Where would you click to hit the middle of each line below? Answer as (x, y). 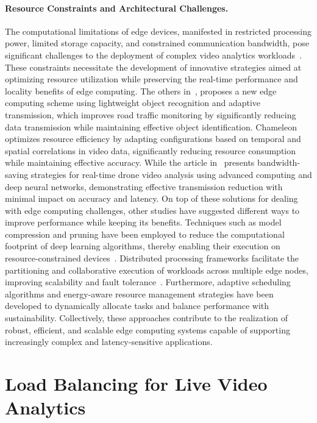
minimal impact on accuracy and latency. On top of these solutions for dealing (151, 198)
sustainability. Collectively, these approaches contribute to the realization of (147, 318)
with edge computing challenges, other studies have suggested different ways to (152, 210)
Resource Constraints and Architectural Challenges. (117, 8)
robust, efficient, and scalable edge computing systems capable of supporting (148, 329)
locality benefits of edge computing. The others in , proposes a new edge (141, 91)
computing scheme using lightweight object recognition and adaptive (133, 103)
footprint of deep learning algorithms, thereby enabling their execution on (143, 246)
